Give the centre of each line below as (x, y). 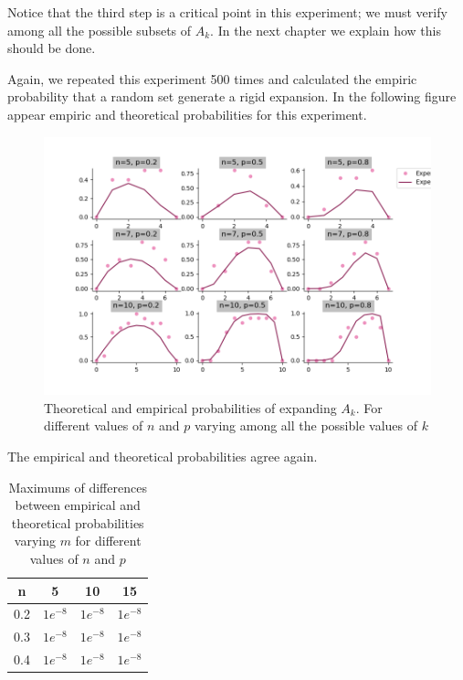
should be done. (52, 48)
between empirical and (78, 505)
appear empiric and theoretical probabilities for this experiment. (187, 114)
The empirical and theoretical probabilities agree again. (163, 456)
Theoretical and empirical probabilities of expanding (190, 407)
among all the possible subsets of (100, 30)
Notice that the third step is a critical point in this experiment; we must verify (227, 12)
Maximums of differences (78, 487)
